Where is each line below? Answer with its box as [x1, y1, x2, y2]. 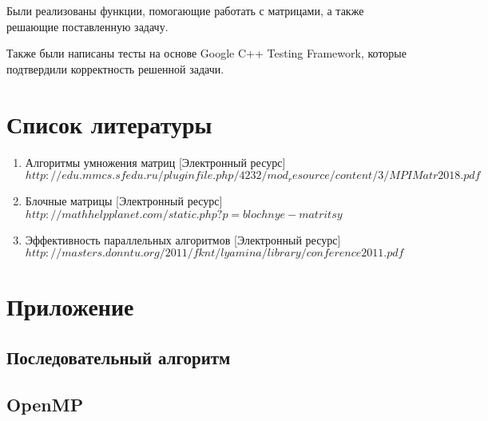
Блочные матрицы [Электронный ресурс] [25, 193, 223, 209]
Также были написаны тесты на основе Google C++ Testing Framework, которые [6, 45, 407, 62]
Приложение [6, 290, 134, 323]
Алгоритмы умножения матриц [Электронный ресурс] [25, 153, 286, 170]
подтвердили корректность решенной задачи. [6, 60, 224, 77]
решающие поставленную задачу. [6, 18, 169, 34]
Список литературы [6, 107, 212, 140]
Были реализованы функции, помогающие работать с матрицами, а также [6, 2, 364, 18]
